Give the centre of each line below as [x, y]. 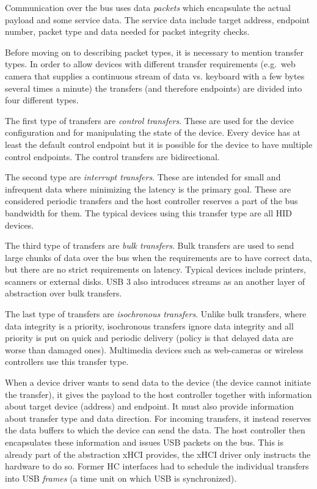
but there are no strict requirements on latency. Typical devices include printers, [155, 269]
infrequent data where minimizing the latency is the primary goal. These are [148, 189]
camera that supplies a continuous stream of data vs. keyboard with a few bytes [155, 75]
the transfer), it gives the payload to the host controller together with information [158, 394]
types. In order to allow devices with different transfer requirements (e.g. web [150, 64]
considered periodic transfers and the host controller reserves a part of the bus [151, 201]
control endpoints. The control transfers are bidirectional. [112, 156]
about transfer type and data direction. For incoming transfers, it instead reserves [158, 418]
